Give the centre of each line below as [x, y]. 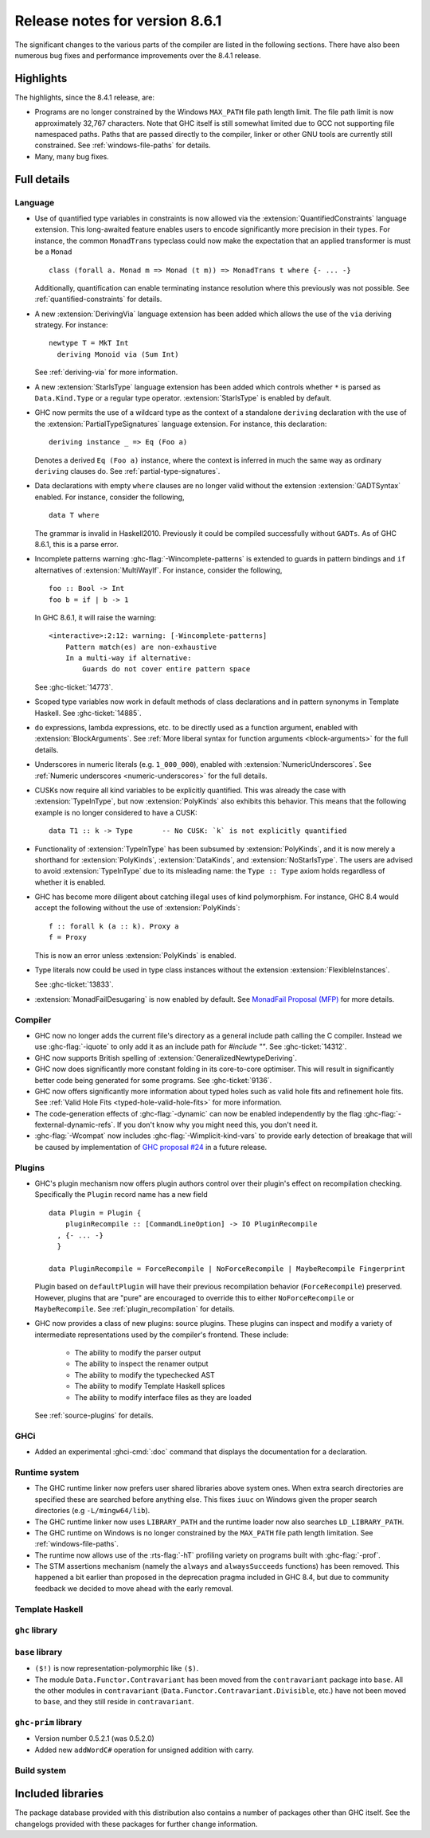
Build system [41, 1770]
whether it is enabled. [70, 882]
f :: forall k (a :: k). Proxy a [114, 926]
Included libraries [59, 1794]
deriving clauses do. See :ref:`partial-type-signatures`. [127, 471]
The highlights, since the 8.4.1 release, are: [85, 97]
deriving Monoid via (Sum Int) [118, 354]
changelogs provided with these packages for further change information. [136, 1824]
